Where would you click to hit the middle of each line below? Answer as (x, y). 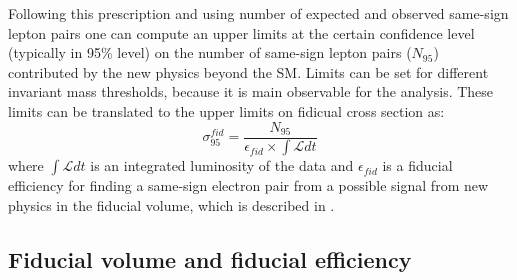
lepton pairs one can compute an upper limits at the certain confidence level (241, 32)
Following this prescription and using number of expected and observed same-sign (258, 13)
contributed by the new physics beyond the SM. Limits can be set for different (248, 71)
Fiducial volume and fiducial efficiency (210, 259)
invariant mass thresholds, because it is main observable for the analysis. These (251, 91)
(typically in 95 (54, 52)
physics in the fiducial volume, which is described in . (171, 205)
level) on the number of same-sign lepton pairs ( (264, 52)
